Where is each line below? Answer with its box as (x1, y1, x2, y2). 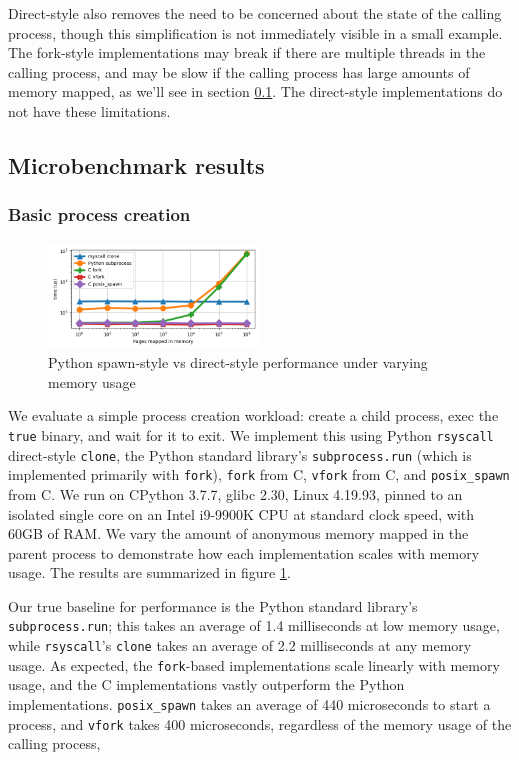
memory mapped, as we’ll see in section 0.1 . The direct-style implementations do (8, 81, 503, 102)
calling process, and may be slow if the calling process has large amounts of (8, 61, 470, 82)
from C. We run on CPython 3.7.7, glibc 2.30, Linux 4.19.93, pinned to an (8, 483, 463, 504)
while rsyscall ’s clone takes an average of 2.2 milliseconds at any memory (8, 635, 472, 656)
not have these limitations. (8, 100, 171, 121)
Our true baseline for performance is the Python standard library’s (8, 595, 418, 616)
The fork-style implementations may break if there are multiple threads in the (8, 42, 486, 63)
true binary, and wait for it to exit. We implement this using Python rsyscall (8, 424, 494, 445)
